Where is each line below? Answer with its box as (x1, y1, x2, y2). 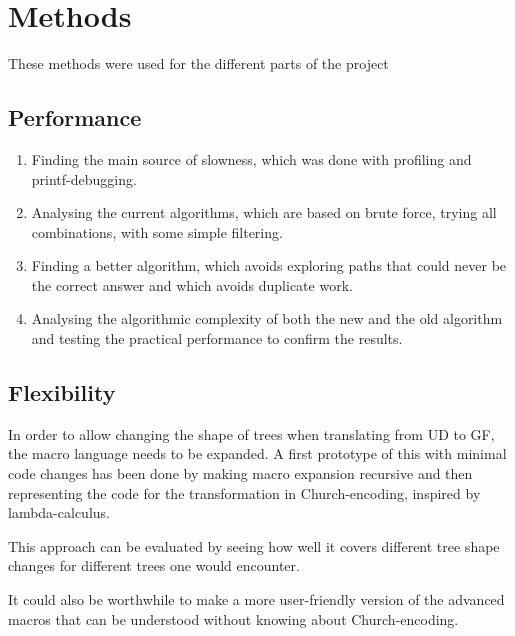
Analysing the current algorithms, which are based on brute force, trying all (31, 202, 497, 223)
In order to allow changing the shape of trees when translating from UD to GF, (8, 423, 495, 444)
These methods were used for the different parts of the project (8, 53, 389, 74)
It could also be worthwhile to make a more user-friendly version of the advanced (8, 589, 505, 610)
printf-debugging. (31, 168, 137, 189)
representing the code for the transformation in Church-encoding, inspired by (8, 482, 481, 503)
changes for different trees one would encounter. (8, 555, 300, 576)
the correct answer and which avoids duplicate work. (31, 274, 353, 295)
